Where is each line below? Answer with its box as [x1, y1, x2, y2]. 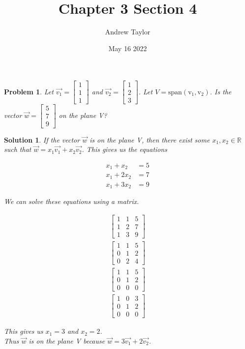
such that [4, 144, 31, 154]
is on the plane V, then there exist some [89, 134, 210, 145]
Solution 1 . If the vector [4, 134, 80, 145]
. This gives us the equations [82, 144, 167, 154]
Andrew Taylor [105, 27, 150, 37]
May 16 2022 [108, 43, 147, 53]
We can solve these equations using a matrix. [4, 196, 139, 206]
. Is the [210, 86, 232, 96]
